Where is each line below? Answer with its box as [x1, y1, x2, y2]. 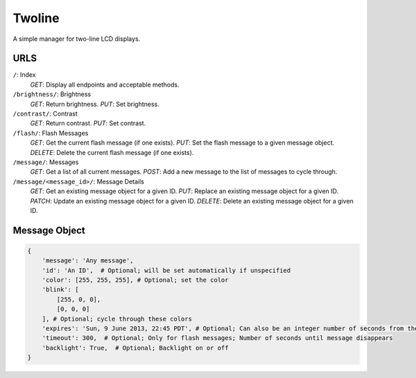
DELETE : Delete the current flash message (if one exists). [30, 148, 194, 156]
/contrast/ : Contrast [12, 109, 78, 118]
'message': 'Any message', [42, 257, 135, 264]
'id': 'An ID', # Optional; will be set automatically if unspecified [42, 267, 291, 274]
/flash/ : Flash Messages [12, 129, 89, 137]
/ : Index [12, 71, 36, 79]
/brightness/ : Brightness [12, 90, 92, 98]
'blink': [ [42, 286, 79, 294]
